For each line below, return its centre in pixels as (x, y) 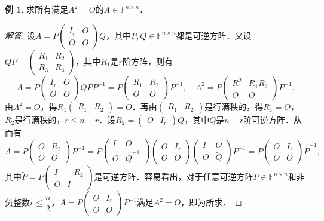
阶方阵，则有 (147, 61)
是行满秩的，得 (234, 106)
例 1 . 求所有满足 (36, 9)
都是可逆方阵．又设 (214, 35)
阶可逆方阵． (269, 119)
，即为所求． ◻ (211, 202)
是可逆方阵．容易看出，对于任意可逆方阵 (174, 177)
